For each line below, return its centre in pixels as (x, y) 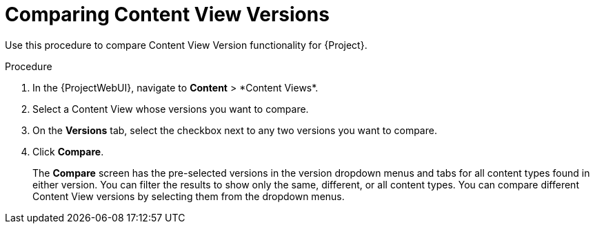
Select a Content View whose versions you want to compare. (171, 109)
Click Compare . (68, 151)
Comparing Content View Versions (167, 14)
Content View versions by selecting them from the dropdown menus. (189, 196)
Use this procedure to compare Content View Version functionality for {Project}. (186, 45)
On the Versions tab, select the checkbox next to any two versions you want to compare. (235, 130)
